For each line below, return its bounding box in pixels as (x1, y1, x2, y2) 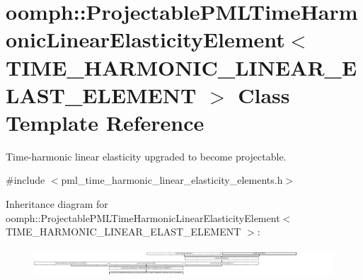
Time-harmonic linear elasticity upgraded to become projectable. (6, 148, 287, 163)
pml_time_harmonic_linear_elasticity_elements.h (61, 173, 283, 187)
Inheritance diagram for (6, 197, 108, 211)
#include (6, 173, 45, 187)
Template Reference (6, 107, 204, 136)
